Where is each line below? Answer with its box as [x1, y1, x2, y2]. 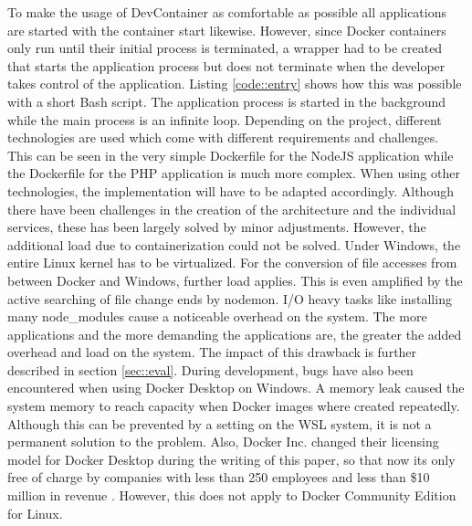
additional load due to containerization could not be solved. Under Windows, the [7, 235, 461, 254]
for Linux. [7, 503, 63, 522]
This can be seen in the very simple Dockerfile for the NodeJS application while [7, 145, 454, 164]
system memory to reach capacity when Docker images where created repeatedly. [7, 396, 460, 416]
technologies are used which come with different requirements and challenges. [7, 128, 439, 147]
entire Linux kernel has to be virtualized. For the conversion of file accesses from [7, 253, 457, 272]
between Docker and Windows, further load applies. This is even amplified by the [7, 270, 463, 289]
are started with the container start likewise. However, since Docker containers [7, 20, 446, 39]
